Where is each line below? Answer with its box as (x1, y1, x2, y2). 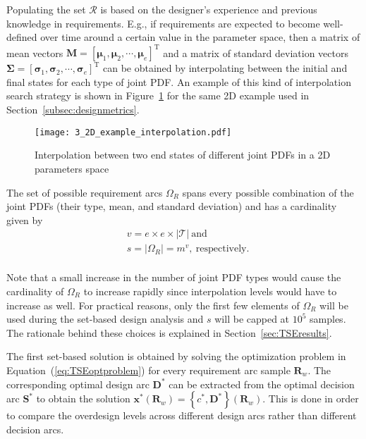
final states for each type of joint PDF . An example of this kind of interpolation (6, 74, 351, 89)
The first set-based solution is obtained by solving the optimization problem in (6, 349, 346, 364)
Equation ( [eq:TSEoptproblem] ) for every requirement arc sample (6, 362, 291, 377)
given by (6, 212, 43, 227)
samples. (310, 311, 346, 326)
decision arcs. (6, 421, 64, 436)
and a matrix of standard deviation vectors (163, 45, 348, 60)
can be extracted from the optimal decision (169, 376, 355, 391)
